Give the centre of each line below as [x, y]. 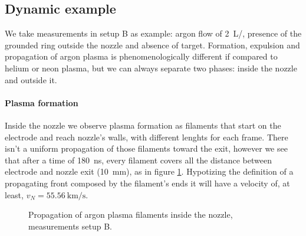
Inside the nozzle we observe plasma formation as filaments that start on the [143, 125]
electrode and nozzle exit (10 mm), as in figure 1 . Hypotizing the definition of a [149, 171]
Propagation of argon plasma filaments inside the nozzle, [131, 214]
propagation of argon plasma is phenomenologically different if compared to [141, 56]
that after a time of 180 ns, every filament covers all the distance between [138, 160]
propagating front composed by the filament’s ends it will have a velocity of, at [147, 183]
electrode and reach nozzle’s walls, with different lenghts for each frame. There [147, 137]
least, [14, 194]
